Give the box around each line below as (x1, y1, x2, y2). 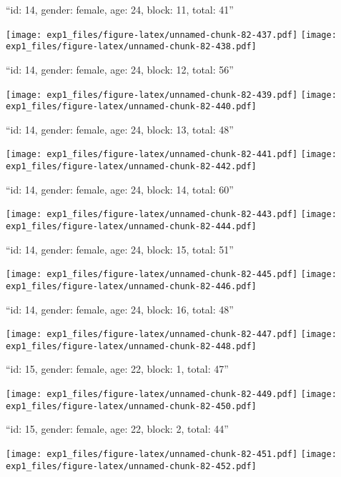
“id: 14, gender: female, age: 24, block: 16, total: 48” (6, 301, 234, 316)
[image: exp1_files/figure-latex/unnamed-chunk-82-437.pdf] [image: (6, 29, 337, 40)
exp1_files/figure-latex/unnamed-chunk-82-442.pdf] (6, 161, 257, 172)
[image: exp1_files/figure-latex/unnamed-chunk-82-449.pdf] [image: (6, 389, 337, 400)
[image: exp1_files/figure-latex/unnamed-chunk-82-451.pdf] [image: (6, 448, 337, 459)
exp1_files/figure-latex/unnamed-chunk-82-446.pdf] (6, 281, 257, 291)
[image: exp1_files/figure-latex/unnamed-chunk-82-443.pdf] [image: (6, 209, 337, 220)
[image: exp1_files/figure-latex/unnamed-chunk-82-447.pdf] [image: (6, 329, 337, 340)
